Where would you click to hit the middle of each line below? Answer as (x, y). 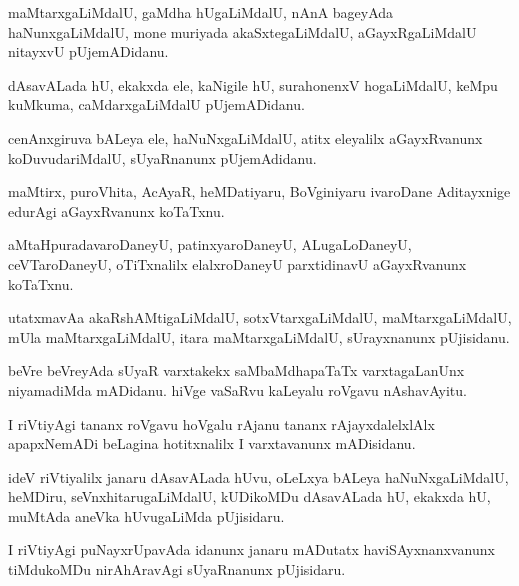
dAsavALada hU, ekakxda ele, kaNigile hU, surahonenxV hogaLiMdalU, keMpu (253, 84)
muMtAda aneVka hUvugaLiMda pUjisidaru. (146, 515)
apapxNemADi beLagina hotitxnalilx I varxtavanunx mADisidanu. (212, 443)
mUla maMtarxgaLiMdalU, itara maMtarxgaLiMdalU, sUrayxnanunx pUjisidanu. (259, 336)
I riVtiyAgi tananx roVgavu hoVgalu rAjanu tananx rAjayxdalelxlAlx (221, 423)
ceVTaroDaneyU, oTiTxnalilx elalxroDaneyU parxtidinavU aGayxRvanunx (237, 263)
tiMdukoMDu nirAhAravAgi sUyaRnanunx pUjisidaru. (177, 569)
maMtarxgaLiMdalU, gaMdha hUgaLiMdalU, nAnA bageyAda (201, 12)
